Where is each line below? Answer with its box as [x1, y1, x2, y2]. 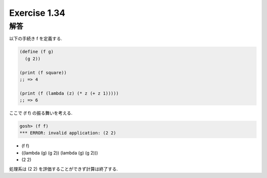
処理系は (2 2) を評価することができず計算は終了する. [9, 166, 118, 172]
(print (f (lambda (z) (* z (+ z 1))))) [19, 90, 119, 96]
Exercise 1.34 [9, 7, 65, 18]
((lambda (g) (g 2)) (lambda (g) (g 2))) [21, 150, 98, 156]
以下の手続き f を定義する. [9, 36, 63, 42]
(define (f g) [19, 49, 54, 54]
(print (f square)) [19, 70, 67, 75]
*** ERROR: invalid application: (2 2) [19, 130, 116, 136]
